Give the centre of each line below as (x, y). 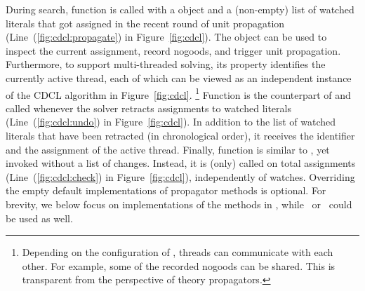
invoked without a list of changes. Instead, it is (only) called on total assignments (181, 163)
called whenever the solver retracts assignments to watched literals (148, 108)
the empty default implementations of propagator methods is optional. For (166, 190)
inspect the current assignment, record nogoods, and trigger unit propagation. (173, 50)
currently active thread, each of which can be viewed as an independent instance (179, 77)
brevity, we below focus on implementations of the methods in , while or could (179, 204)
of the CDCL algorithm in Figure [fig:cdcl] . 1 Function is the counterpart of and (178, 93)
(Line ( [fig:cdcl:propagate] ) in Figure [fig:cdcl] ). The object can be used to (166, 37)
